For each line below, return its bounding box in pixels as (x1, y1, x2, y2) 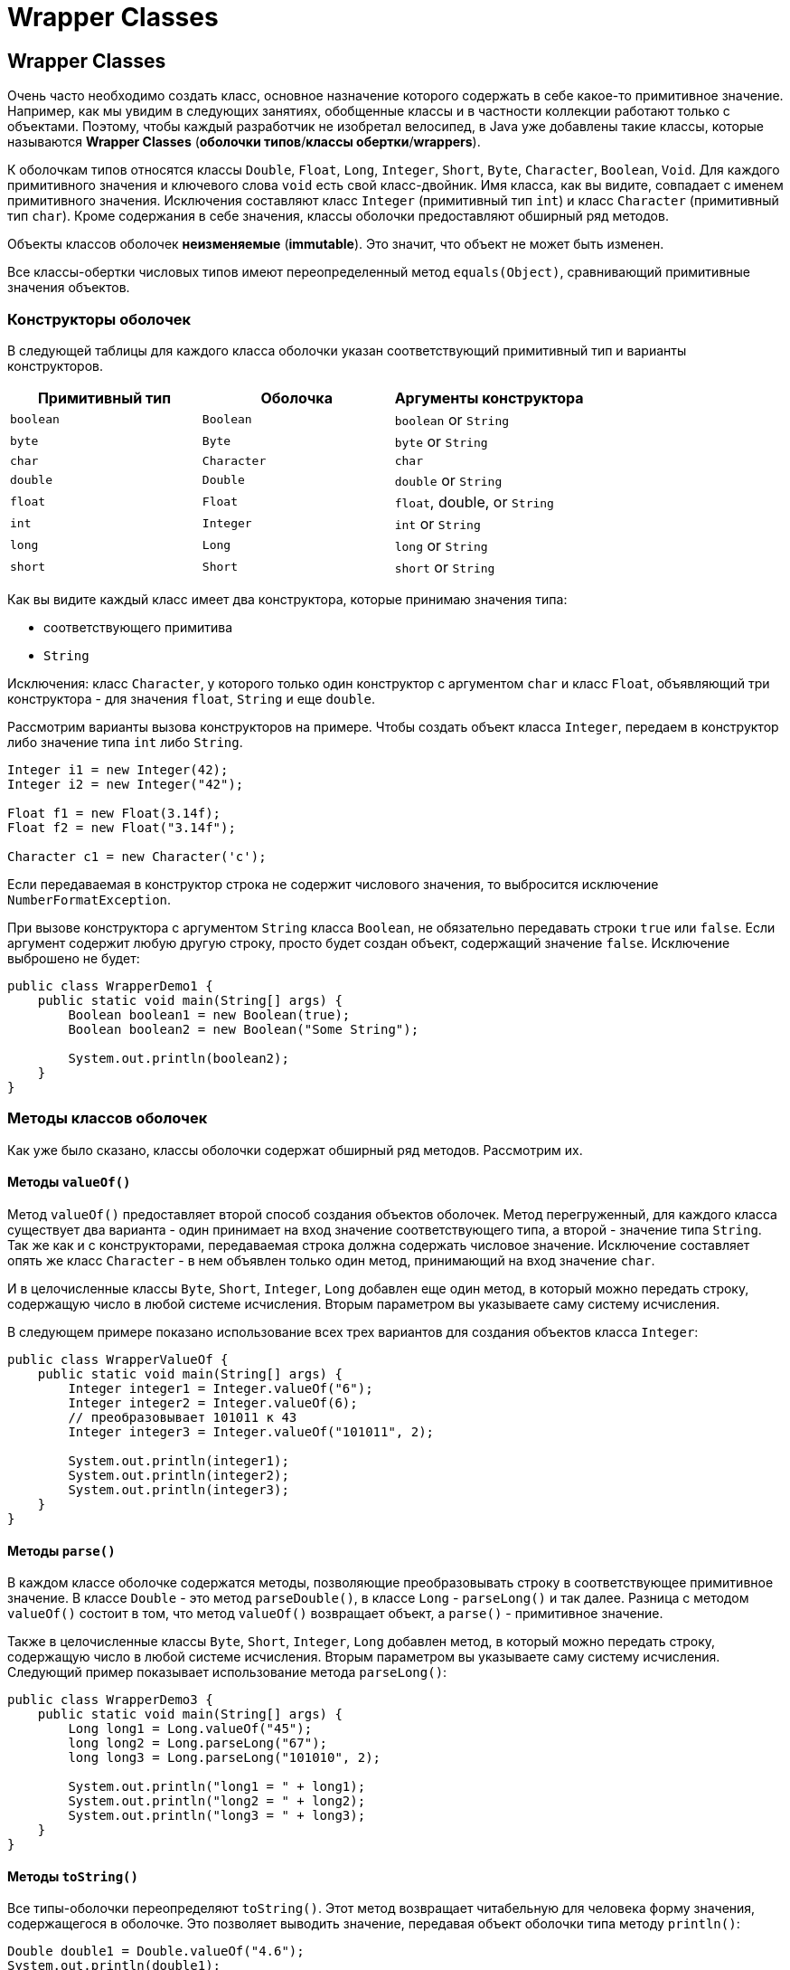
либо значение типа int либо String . (7, 734, 243, 750)
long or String (394, 535, 488, 554)
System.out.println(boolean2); (68, 1050, 289, 1066)
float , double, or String (394, 492, 554, 511)
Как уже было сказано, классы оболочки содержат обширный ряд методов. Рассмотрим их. (7, 1141, 583, 1158)
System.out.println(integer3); (68, 1482, 289, 1497)
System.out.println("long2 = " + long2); (68, 1794, 366, 1809)
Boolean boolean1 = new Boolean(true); (68, 1007, 351, 1022)
